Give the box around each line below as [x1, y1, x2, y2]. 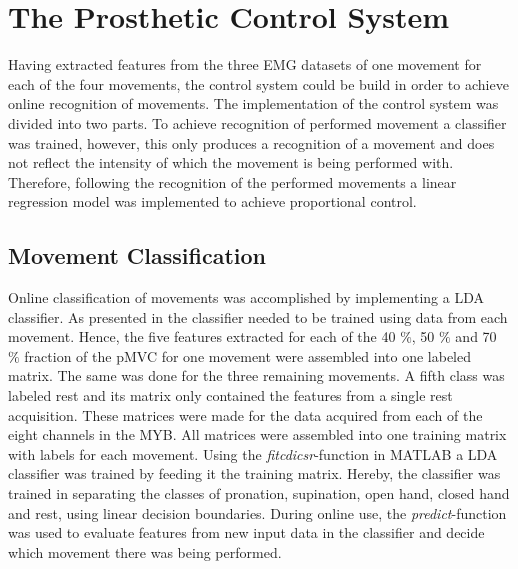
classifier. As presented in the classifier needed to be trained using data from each [8, 306, 508, 327]
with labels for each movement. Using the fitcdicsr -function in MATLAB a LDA [8, 443, 498, 464]
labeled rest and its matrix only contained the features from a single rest [8, 385, 453, 406]
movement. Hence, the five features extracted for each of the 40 [8, 326, 396, 347]
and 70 [455, 326, 497, 347]
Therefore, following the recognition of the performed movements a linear [8, 171, 457, 192]
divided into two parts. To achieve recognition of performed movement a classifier [8, 112, 507, 133]
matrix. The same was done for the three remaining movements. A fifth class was [8, 365, 505, 386]
